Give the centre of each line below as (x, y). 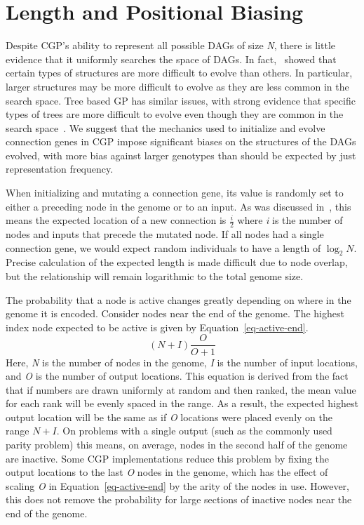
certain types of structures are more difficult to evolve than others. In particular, (179, 73)
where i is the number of (290, 220)
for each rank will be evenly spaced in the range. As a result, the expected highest (182, 403)
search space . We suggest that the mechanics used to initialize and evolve (166, 127)
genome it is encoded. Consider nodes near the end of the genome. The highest (175, 313)
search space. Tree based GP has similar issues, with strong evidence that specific (181, 100)
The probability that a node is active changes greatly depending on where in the (178, 299)
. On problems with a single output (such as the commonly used (194, 431)
